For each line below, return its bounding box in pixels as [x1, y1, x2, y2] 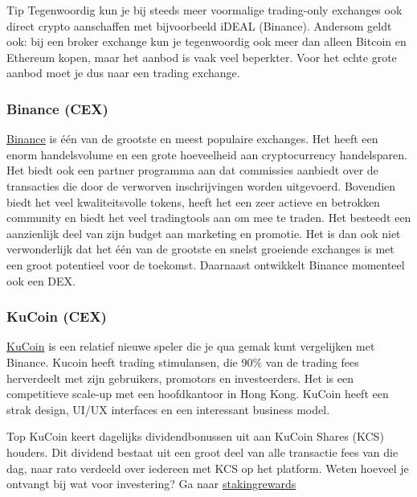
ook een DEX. [6, 272, 76, 289]
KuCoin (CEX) [6, 306, 107, 327]
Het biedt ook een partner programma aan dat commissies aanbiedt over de [6, 162, 378, 179]
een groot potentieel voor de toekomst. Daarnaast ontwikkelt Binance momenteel [6, 256, 405, 273]
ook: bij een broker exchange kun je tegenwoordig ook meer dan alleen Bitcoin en [6, 33, 407, 50]
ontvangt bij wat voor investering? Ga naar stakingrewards [6, 475, 296, 492]
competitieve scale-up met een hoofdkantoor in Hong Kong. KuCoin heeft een [6, 385, 389, 402]
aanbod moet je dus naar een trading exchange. [6, 64, 240, 81]
